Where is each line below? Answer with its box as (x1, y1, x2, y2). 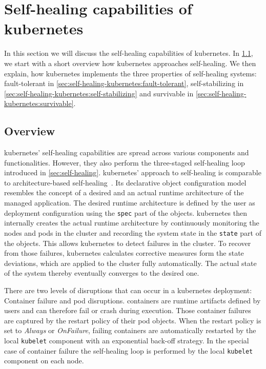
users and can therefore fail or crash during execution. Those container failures (4, 305, 251, 316)
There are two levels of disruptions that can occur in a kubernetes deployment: (4, 284, 252, 295)
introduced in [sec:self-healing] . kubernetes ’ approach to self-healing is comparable (4, 167, 261, 178)
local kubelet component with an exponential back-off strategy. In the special (4, 335, 249, 345)
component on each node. (4, 355, 84, 366)
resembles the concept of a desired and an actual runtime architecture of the (4, 187, 244, 198)
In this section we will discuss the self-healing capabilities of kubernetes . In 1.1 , (4, 48, 253, 58)
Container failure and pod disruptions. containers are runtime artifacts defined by (4, 295, 261, 305)
